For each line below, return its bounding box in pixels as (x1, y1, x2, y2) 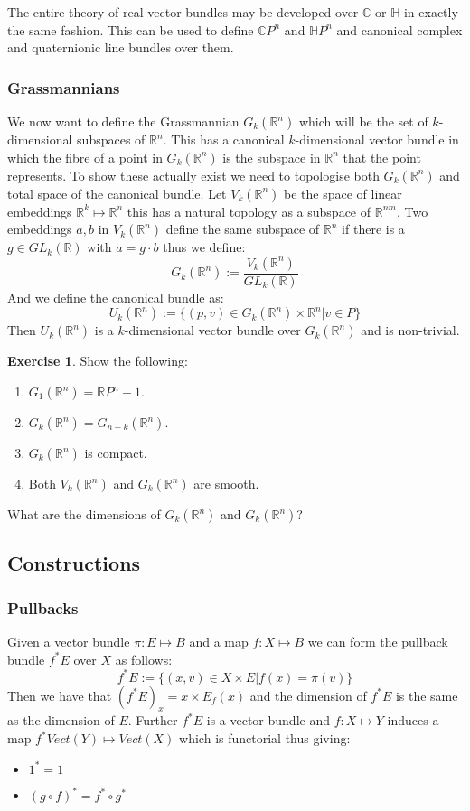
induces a (387, 711, 439, 730)
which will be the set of (298, 112, 428, 130)
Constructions (7, 549, 141, 577)
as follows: (115, 649, 173, 668)
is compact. (84, 443, 147, 461)
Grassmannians (7, 76, 120, 98)
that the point (343, 147, 421, 166)
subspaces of (77, 130, 146, 148)
